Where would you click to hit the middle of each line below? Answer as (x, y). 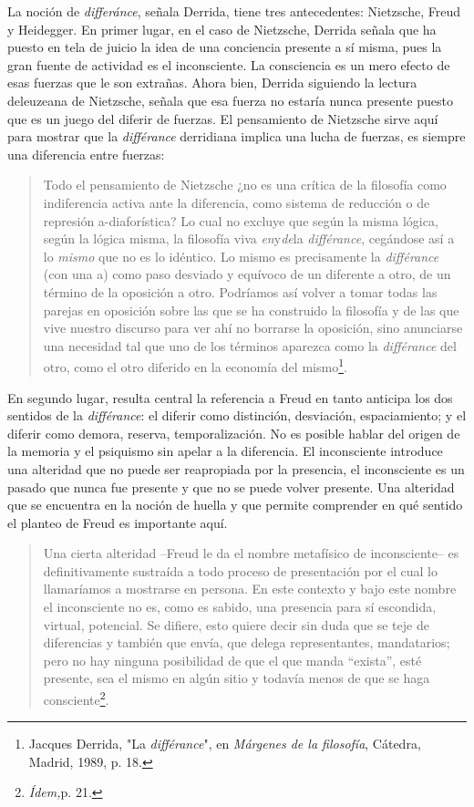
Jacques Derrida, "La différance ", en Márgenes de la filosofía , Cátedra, (225, 744)
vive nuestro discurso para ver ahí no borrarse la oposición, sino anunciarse (253, 328)
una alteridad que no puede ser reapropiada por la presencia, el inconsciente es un (236, 468)
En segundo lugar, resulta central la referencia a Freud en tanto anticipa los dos (230, 397)
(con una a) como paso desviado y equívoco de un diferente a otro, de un (247, 274)
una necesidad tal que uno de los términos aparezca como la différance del (250, 345)
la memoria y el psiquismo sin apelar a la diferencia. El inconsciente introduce (225, 451)
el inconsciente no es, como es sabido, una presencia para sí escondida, (240, 607)
